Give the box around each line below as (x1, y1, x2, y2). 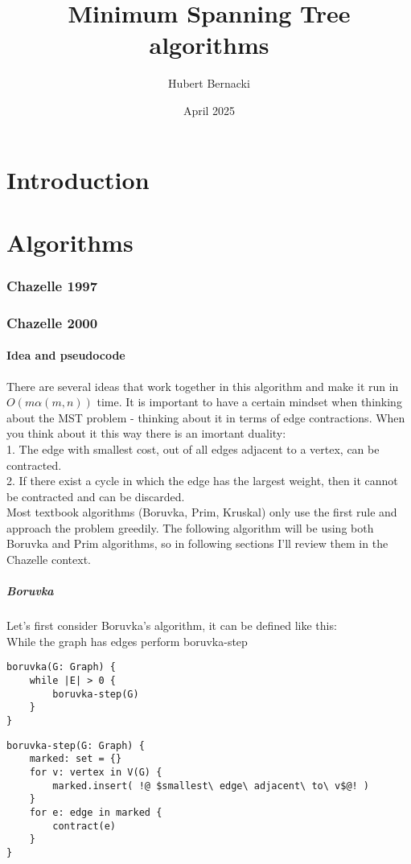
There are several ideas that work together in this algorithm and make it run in (6, 377, 399, 394)
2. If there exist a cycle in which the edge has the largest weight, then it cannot (6, 472, 398, 489)
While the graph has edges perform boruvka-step (6, 632, 248, 649)
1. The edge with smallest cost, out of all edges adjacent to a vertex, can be (6, 440, 380, 457)
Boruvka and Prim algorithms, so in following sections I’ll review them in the (6, 535, 388, 552)
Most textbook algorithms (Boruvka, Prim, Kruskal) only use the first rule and (6, 504, 397, 520)
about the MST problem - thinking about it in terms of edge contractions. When (6, 409, 405, 426)
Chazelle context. (6, 551, 91, 568)
